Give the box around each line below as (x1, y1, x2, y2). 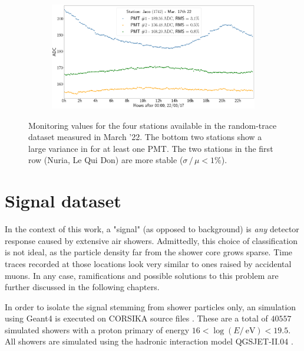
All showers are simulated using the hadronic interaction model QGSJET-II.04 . (5, 335, 293, 347)
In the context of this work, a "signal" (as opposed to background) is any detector (5, 223, 299, 235)
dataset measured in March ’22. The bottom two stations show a (28, 131, 262, 143)
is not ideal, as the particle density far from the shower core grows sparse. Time (5, 246, 293, 258)
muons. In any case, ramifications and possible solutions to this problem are (5, 269, 279, 281)
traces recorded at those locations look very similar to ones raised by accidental (5, 257, 292, 269)
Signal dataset (5, 188, 121, 213)
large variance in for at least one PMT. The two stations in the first (28, 142, 273, 154)
